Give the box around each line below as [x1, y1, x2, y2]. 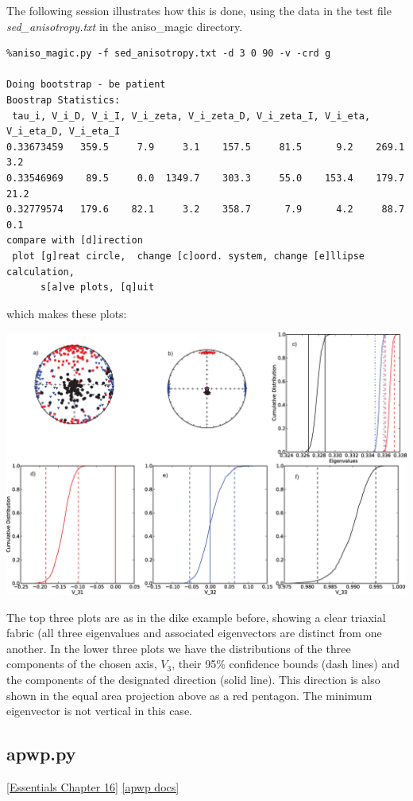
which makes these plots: [6, 305, 127, 321]
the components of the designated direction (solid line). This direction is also [6, 671, 380, 688]
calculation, [6, 266, 75, 278]
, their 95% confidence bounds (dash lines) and [172, 655, 400, 672]
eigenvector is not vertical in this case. [6, 702, 192, 719]
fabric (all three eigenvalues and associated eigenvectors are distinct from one [6, 624, 382, 641]
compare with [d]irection [6, 235, 143, 247]
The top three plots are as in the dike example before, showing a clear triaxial [6, 609, 386, 625]
